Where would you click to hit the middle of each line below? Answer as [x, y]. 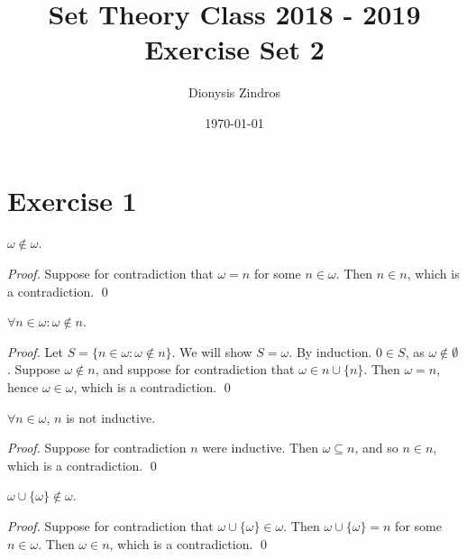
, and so [376, 448]
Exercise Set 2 [234, 49]
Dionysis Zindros [234, 92]
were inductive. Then [260, 448]
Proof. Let [35, 351]
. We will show [212, 351]
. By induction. [330, 351]
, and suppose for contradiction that [195, 369]
